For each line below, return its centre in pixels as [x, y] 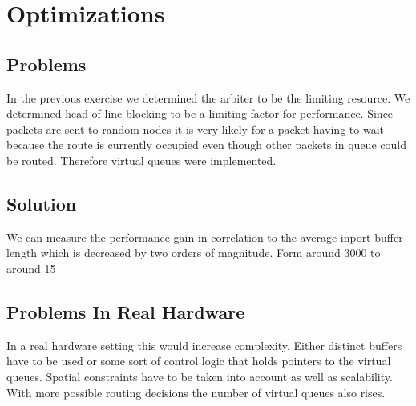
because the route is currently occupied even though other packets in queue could [206, 145]
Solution [42, 203]
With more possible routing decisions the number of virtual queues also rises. [196, 392]
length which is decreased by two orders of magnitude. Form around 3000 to [194, 253]
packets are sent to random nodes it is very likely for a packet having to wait [195, 129]
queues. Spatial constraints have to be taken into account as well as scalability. [200, 376]
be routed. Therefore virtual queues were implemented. [141, 160]
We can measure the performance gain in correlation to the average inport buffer [205, 237]
